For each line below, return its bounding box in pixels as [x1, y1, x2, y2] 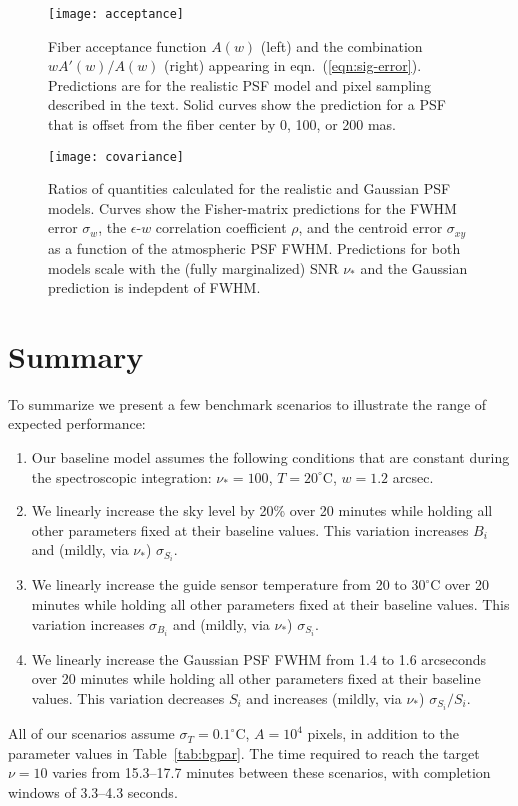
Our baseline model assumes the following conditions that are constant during [31, 447, 510, 468]
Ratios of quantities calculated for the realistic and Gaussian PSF [48, 178, 451, 199]
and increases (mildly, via [246, 687, 402, 708]
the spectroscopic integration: [31, 466, 212, 487]
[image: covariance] [48, 149, 185, 164]
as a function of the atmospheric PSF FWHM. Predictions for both [48, 237, 461, 258]
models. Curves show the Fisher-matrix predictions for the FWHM [48, 197, 457, 218]
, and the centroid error [298, 217, 443, 238]
